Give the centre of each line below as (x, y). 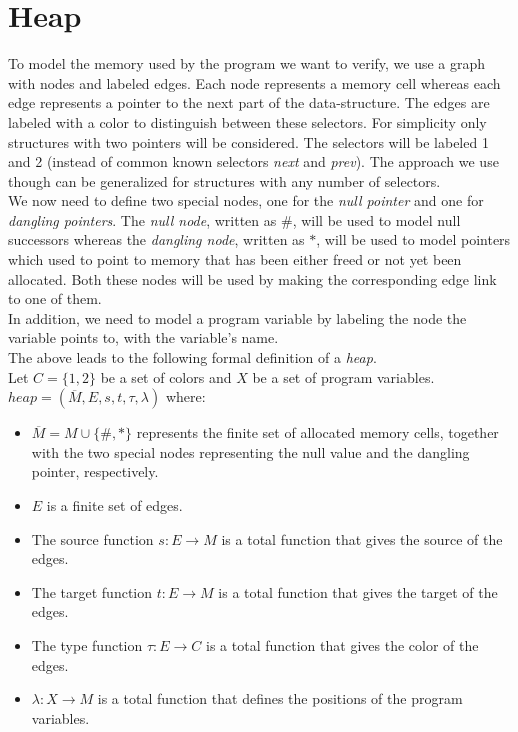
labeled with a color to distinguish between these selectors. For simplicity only (247, 121)
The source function (92, 538)
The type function (87, 644)
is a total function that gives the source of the (362, 538)
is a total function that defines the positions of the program (280, 698)
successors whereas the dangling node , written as (156, 239)
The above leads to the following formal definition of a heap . (192, 357)
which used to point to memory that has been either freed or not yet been (235, 259)
